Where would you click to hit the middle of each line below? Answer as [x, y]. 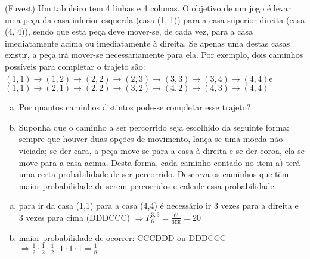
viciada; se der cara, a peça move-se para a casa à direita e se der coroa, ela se [162, 150]
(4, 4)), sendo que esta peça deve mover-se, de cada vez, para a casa [129, 31]
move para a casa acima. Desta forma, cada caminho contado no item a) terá [159, 162]
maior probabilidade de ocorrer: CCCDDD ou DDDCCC [122, 237]
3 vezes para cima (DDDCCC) [74, 217]
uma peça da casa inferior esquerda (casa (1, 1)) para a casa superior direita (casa [155, 19]
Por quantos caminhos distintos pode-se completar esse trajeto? [135, 107]
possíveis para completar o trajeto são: [75, 66]
